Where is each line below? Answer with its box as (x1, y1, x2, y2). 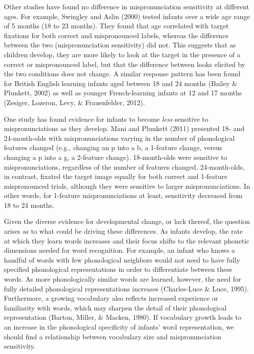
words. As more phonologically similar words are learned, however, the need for (4, 274, 241, 284)
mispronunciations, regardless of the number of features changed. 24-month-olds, (4, 161, 245, 172)
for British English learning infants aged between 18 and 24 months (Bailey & (4, 78, 237, 88)
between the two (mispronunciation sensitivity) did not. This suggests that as (4, 40, 236, 50)
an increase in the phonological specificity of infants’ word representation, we (4, 322, 234, 332)
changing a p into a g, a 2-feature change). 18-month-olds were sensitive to (4, 152, 227, 162)
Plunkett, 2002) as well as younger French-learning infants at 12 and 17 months (4, 88, 242, 98)
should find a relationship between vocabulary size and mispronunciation (4, 331, 222, 341)
